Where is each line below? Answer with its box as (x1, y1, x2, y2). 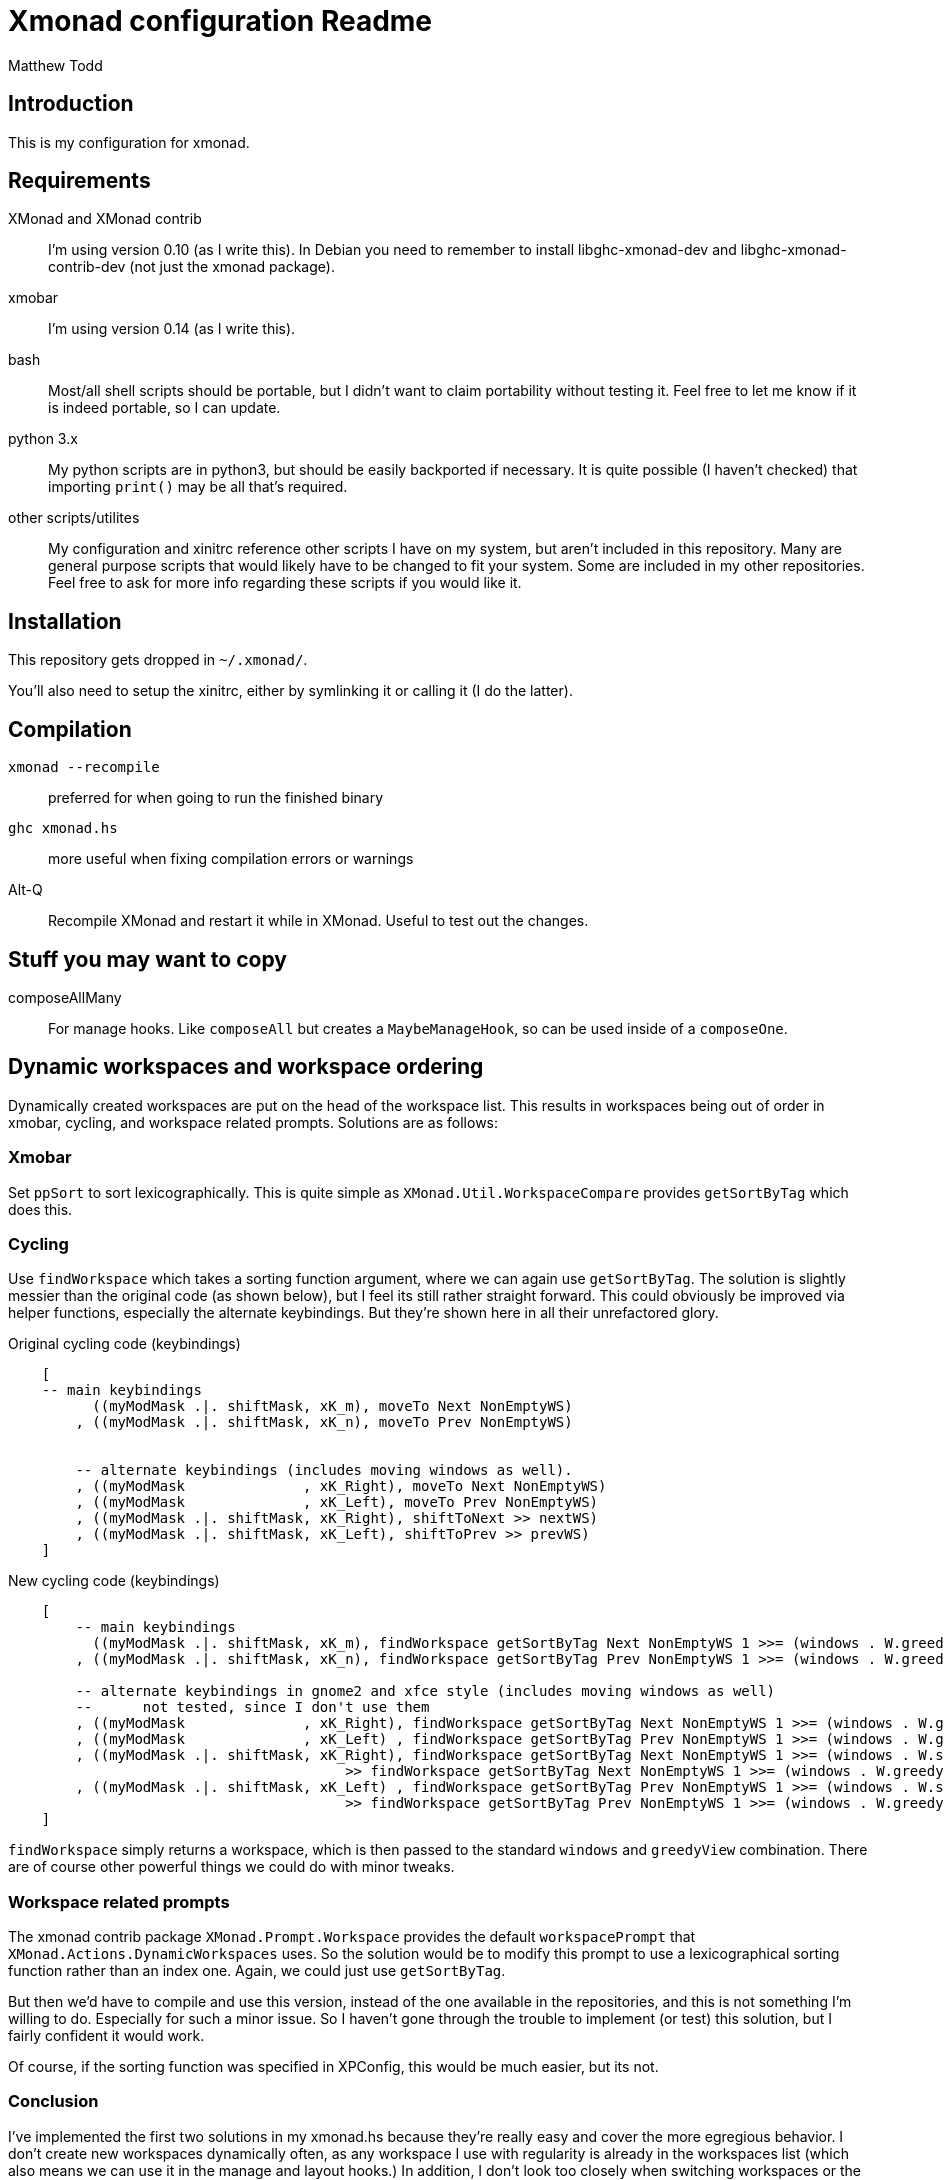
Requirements (8, 168, 151, 194)
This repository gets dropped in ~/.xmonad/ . (8, 651, 308, 669)
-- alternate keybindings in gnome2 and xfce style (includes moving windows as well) (75, 1683, 776, 1700)
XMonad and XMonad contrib (8, 210, 202, 228)
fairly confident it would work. (8, 2027, 205, 2045)
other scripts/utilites (8, 509, 140, 527)
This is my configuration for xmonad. (8, 133, 250, 151)
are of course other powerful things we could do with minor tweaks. (8, 1858, 455, 1876)
